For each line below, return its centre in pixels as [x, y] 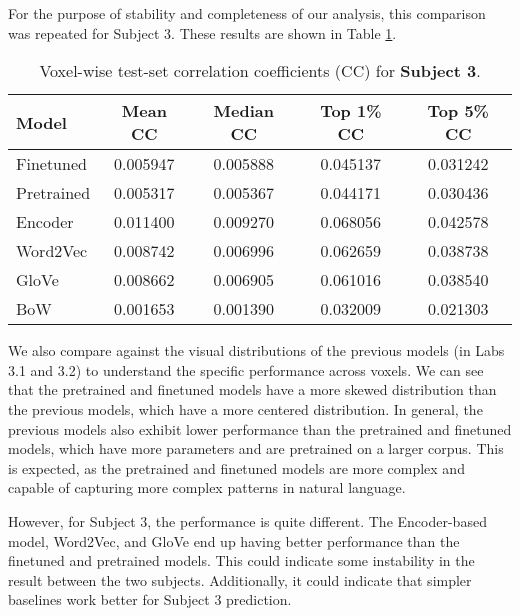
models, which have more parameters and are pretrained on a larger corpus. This [256, 448]
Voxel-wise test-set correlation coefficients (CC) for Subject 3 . [260, 71]
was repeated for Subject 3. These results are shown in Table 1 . [202, 32]
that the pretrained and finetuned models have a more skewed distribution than [252, 389]
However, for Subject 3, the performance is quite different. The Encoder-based [247, 520]
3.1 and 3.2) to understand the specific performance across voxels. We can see [246, 369]
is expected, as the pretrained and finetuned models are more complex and [236, 467]
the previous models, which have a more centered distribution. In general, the [245, 408]
